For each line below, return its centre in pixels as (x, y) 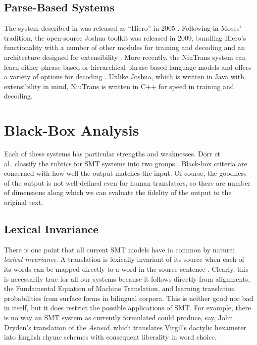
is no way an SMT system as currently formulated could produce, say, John (119, 317)
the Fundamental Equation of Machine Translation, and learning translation (120, 288)
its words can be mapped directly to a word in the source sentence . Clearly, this (126, 269)
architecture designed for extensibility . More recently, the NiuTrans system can (125, 57)
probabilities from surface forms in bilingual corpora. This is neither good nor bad (129, 298)
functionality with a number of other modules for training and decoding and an (125, 47)
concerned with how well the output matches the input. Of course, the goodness (125, 173)
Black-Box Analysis (72, 130)
